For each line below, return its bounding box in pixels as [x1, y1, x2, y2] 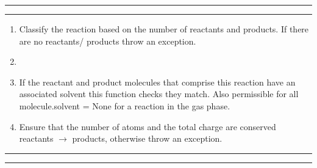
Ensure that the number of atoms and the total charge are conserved [19, 120, 276, 133]
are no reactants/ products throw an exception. [19, 34, 196, 47]
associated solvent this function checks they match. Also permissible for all [19, 87, 299, 100]
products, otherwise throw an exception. [72, 132, 223, 145]
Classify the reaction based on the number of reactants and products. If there [19, 23, 309, 35]
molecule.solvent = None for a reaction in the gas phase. [19, 99, 230, 112]
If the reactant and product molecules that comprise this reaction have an [19, 75, 296, 88]
